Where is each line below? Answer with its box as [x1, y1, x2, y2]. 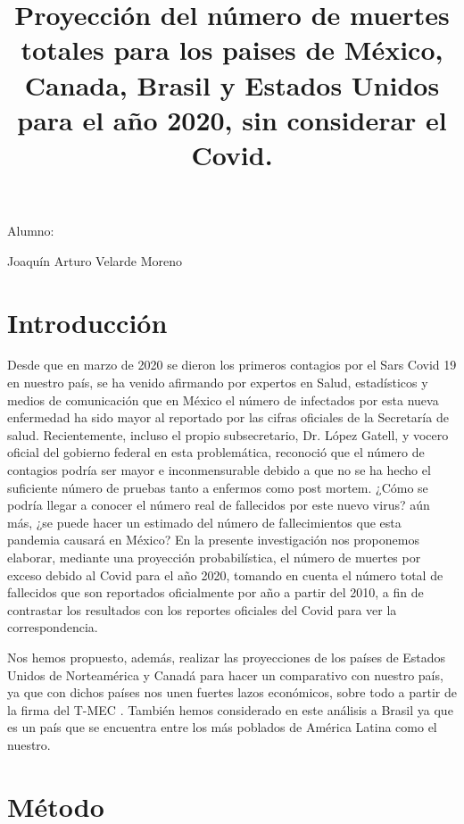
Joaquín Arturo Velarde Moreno [7, 251, 182, 270]
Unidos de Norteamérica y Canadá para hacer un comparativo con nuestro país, [7, 665, 443, 684]
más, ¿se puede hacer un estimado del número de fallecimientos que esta [7, 512, 402, 531]
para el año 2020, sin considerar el [17, 101, 447, 137]
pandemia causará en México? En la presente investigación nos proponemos [7, 530, 419, 549]
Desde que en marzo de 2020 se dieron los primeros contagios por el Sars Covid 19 [7, 355, 457, 374]
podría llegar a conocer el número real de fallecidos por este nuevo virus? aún [7, 495, 430, 514]
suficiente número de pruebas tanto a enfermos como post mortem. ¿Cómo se [7, 478, 428, 496]
